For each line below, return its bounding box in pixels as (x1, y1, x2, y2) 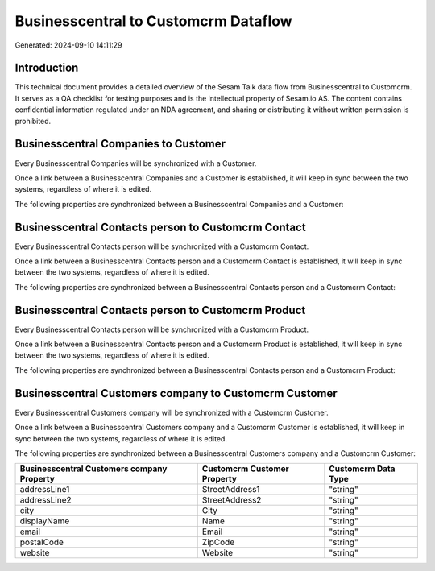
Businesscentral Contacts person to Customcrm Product (14, 303, 306, 317)
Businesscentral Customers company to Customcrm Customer (14, 387, 338, 400)
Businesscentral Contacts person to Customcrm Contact (14, 220, 306, 234)
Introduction (14, 61, 79, 75)
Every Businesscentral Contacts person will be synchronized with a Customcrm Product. (14, 325, 309, 334)
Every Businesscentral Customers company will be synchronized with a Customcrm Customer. (14, 408, 329, 417)
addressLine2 (19, 494, 72, 506)
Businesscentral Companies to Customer (14, 137, 226, 151)
